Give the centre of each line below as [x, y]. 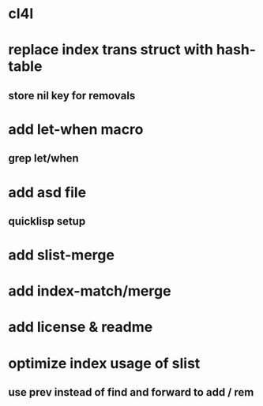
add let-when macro [76, 129]
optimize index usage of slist [104, 363]
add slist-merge [61, 255]
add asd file [47, 192]
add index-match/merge [90, 291]
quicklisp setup [47, 221]
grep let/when [43, 158]
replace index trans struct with [111, 50]
